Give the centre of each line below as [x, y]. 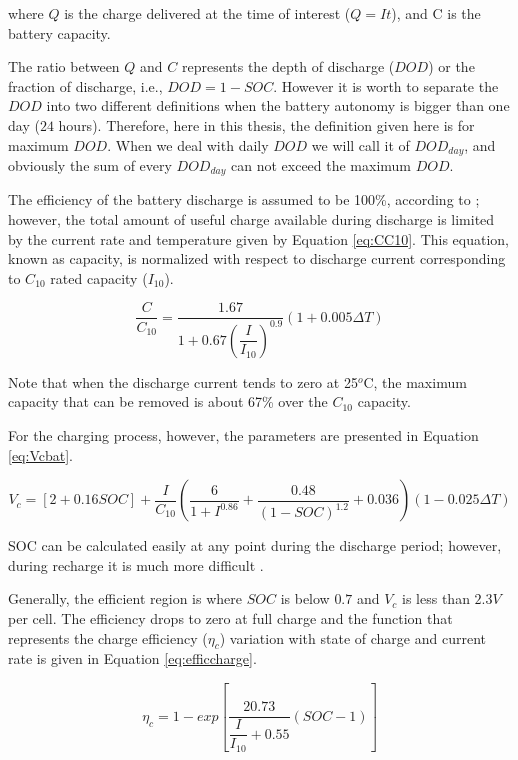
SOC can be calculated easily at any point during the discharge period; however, [255, 545]
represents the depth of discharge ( [288, 66]
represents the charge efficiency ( [108, 637]
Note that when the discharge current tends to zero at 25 [183, 381]
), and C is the [436, 13]
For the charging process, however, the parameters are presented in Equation [243, 435]
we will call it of [360, 144]
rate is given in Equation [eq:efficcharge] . [132, 658]
